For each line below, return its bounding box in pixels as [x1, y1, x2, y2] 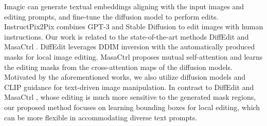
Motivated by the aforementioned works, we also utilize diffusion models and [4, 71, 245, 82]
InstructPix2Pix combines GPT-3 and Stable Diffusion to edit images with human [4, 21, 263, 32]
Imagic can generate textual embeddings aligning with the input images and [4, 1, 244, 11]
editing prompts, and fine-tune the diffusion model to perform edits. [4, 11, 219, 22]
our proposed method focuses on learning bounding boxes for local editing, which [4, 101, 260, 112]
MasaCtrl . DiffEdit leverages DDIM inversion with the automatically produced [4, 41, 255, 52]
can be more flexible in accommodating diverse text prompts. [4, 112, 198, 122]
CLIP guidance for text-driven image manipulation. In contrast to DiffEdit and [4, 81, 254, 92]
